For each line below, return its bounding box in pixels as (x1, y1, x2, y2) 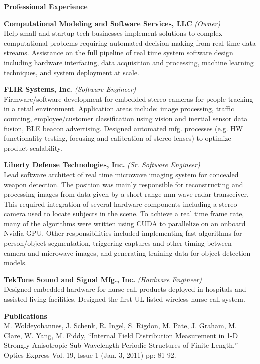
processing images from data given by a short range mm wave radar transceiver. (4, 189, 249, 199)
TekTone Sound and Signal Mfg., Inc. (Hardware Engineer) (4, 274, 202, 284)
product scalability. (4, 142, 62, 153)
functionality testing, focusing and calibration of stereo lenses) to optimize (4, 133, 231, 143)
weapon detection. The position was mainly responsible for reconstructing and (4, 179, 243, 189)
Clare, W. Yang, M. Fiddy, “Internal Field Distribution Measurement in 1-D (4, 330, 238, 340)
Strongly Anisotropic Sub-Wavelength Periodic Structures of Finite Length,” (4, 340, 238, 350)
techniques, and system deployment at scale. (4, 67, 139, 77)
